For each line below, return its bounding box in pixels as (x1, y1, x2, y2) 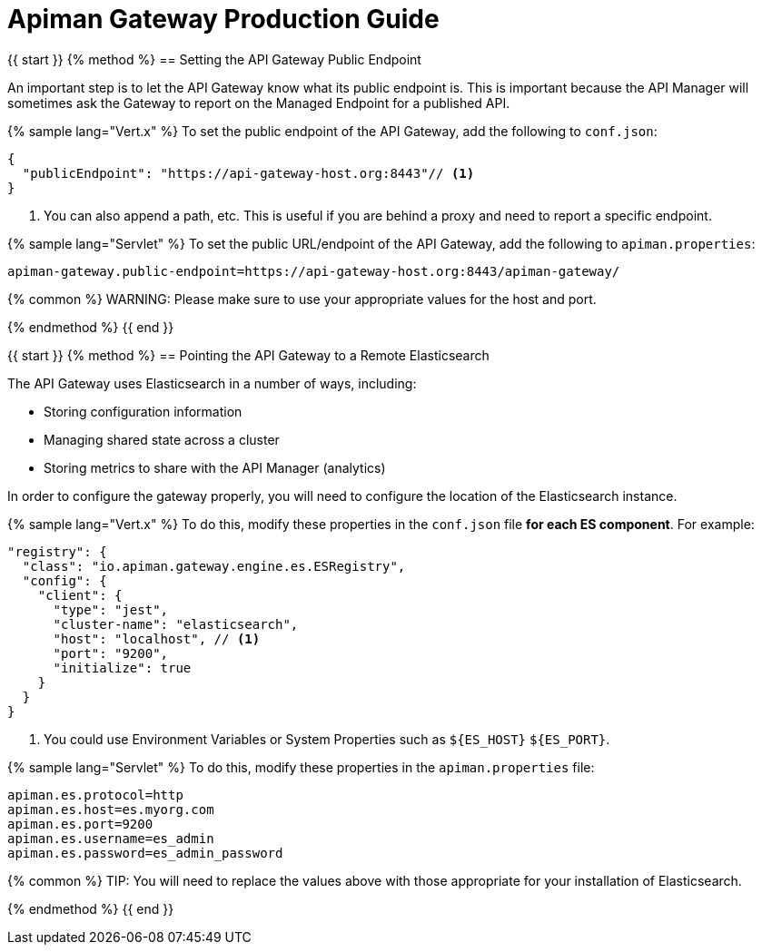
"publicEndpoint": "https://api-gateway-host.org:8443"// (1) (22, 165, 475, 181)
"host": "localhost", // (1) (53, 631, 261, 646)
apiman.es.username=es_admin (7, 830, 214, 846)
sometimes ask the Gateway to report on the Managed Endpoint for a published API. (7, 94, 510, 111)
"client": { (37, 587, 123, 603)
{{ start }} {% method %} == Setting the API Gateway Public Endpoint (7, 51, 421, 67)
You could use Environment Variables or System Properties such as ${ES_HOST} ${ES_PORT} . (44, 731, 610, 747)
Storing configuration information (44, 403, 242, 419)
